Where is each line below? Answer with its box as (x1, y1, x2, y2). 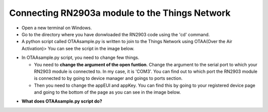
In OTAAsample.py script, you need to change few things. (21, 55, 139, 60)
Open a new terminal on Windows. (21, 25, 92, 31)
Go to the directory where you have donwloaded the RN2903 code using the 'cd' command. (21, 31, 210, 37)
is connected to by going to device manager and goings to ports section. (34, 75, 183, 81)
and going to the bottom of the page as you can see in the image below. (34, 89, 181, 95)
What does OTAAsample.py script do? (21, 98, 102, 104)
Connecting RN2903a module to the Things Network (9, 7, 231, 18)
